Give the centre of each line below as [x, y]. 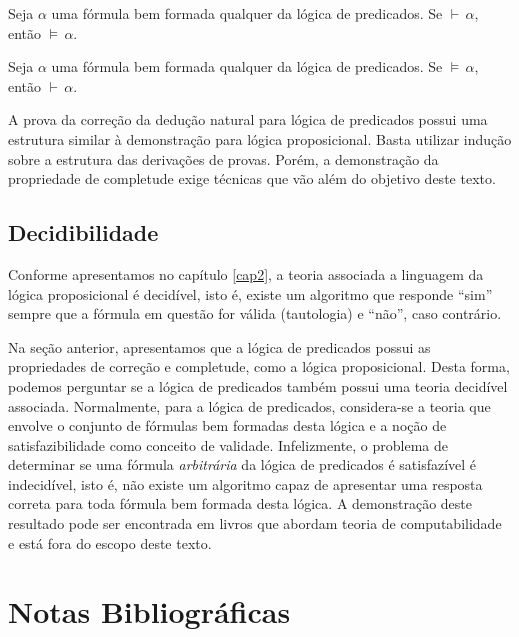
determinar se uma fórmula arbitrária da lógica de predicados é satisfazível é [242, 464]
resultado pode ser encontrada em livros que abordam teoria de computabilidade [255, 523]
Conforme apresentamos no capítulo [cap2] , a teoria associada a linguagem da [246, 273]
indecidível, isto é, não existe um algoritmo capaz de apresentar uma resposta [245, 483]
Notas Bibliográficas [149, 611]
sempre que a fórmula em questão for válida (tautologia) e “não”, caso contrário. [255, 313]
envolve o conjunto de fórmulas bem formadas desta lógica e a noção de [227, 425]
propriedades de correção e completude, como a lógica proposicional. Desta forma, [259, 366]
